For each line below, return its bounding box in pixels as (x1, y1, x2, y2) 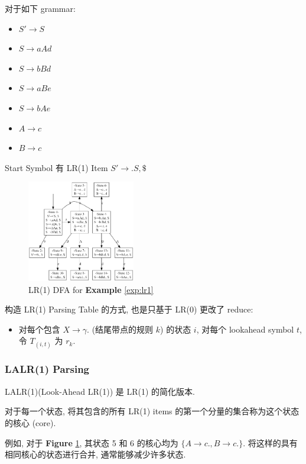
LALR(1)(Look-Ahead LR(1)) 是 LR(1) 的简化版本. (5, 385, 195, 397)
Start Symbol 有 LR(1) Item (5, 161, 108, 173)
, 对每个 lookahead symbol (196, 323, 294, 335)
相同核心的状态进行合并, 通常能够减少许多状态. (5, 448, 186, 460)
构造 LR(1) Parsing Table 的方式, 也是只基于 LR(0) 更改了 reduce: (5, 303, 253, 315)
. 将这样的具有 (243, 436, 298, 449)
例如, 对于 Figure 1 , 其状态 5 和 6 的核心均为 (5, 436, 178, 449)
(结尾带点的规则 (92, 323, 154, 335)
